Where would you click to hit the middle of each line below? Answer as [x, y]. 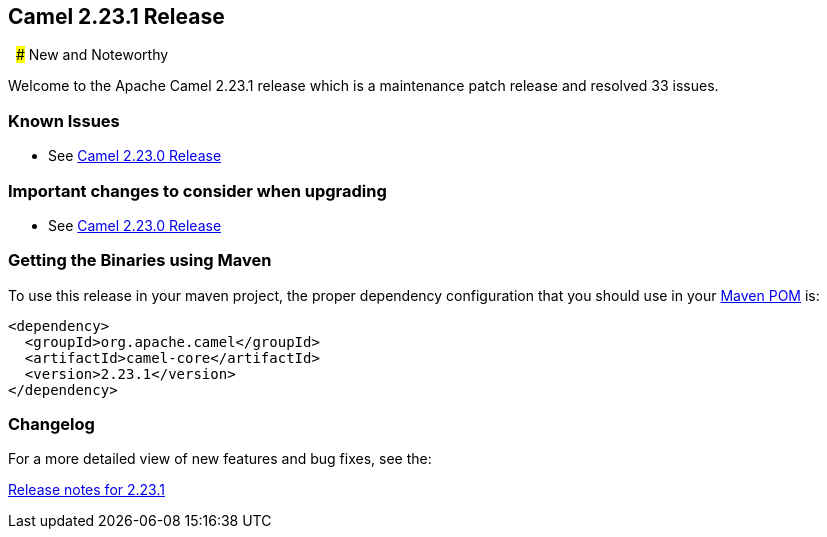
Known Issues [64, 120]
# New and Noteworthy [92, 55]
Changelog [51, 424]
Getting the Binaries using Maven [140, 260]
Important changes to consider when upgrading [197, 190]
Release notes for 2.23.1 [86, 490]
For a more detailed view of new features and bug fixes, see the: [220, 459]
